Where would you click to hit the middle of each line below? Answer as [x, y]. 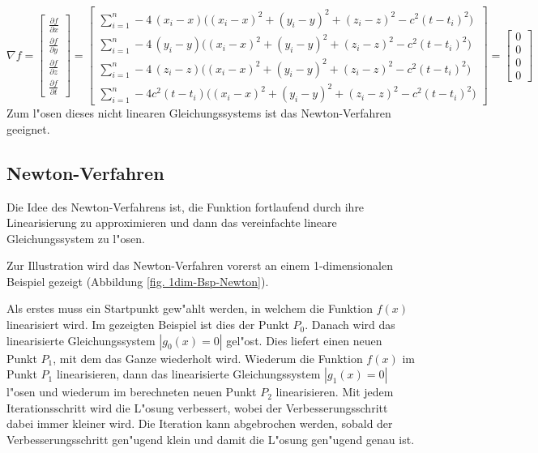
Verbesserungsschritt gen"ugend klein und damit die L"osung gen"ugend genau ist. [211, 440]
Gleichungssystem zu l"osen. [76, 238]
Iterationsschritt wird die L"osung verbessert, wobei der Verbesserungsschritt [197, 407]
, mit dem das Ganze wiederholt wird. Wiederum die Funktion [208, 358]
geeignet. [28, 128]
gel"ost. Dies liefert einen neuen [304, 340]
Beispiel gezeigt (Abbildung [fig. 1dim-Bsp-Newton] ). [138, 281]
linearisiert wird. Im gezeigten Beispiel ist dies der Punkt [148, 325]
